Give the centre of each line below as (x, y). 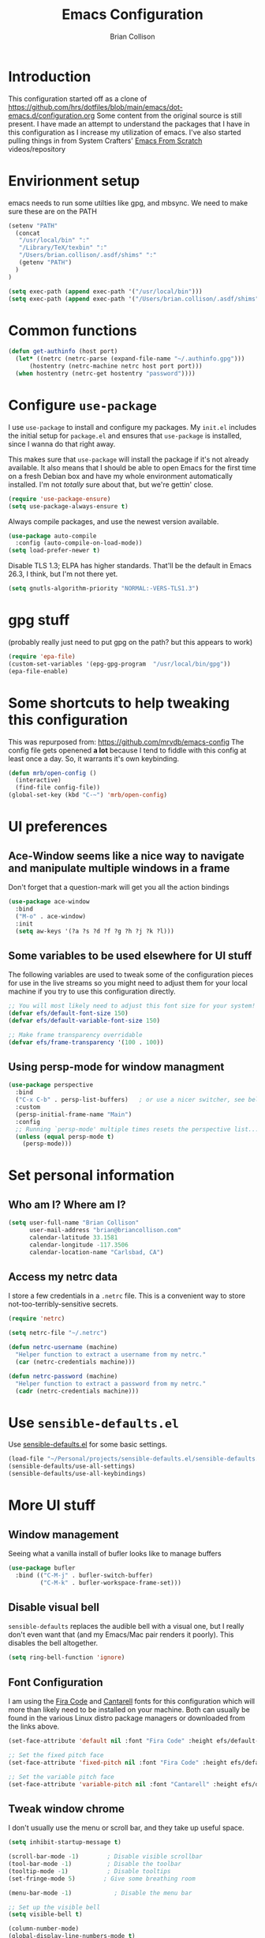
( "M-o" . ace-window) (51, 916)
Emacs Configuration (132, 15)
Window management (64, 1535)
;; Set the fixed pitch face (56, 1755)
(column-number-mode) (44, 1929)
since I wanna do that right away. (62, 443)
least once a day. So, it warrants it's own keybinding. (94, 758)
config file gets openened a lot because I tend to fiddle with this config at (127, 750)
